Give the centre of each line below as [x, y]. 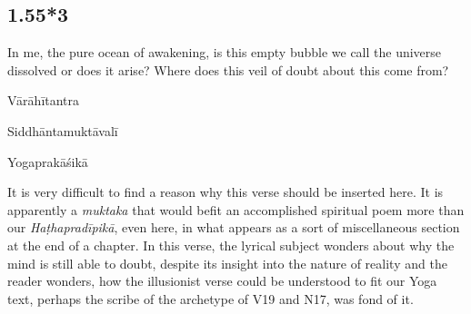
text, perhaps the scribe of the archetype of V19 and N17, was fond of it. [210, 298]
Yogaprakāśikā [48, 161]
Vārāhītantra [44, 100]
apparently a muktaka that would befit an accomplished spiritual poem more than [236, 209]
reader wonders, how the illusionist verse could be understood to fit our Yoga [222, 281]
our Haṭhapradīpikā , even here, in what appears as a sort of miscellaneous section [234, 227]
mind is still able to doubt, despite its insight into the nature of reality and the [227, 263]
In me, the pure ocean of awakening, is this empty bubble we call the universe [225, 52]
